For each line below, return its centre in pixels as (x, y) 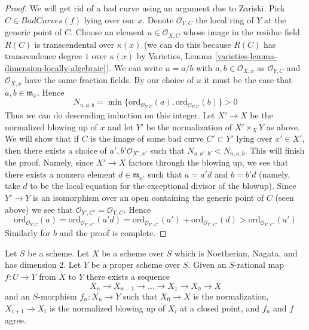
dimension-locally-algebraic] (55, 67)
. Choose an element (108, 32)
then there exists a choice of (56, 150)
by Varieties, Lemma (175, 56)
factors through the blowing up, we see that (208, 162)
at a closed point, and (220, 308)
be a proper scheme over (136, 265)
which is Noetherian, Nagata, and (236, 253)
